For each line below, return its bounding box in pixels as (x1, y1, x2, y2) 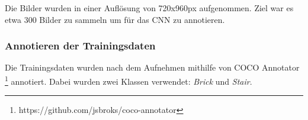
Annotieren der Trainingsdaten (5, 38, 156, 53)
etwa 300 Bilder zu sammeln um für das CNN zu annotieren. (5, 13, 225, 25)
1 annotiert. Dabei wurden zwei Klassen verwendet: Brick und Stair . (5, 74, 252, 87)
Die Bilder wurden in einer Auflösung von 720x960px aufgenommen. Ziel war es (5, 2, 294, 14)
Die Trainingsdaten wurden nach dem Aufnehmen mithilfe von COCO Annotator (5, 61, 300, 74)
